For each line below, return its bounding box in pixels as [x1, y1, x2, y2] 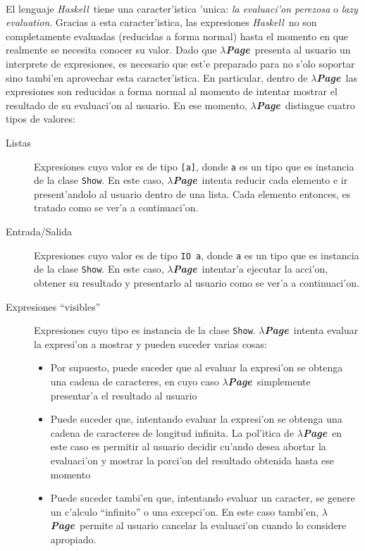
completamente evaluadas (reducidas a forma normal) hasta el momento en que [6, 28, 349, 43]
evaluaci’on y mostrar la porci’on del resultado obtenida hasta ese [50, 452, 334, 467]
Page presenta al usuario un [225, 42, 351, 57]
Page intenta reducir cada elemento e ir [173, 173, 348, 187]
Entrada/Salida [6, 224, 72, 239]
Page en [302, 425, 342, 440]
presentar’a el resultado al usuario [50, 388, 197, 402]
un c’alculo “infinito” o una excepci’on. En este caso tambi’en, [50, 504, 319, 519]
